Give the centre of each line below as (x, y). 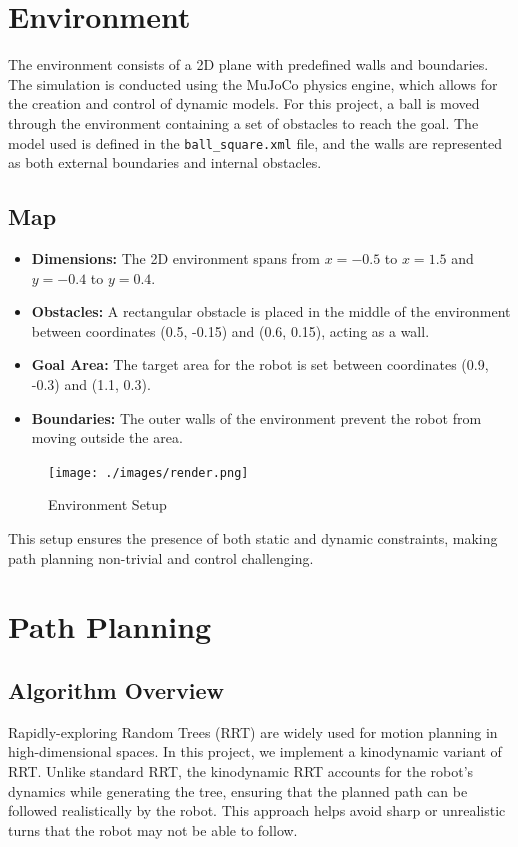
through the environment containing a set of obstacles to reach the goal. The (243, 122)
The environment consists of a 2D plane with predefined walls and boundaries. (248, 64)
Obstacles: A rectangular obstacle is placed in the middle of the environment (271, 311)
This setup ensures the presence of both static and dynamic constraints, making (253, 537)
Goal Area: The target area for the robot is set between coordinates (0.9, (260, 364)
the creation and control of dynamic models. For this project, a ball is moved (244, 103)
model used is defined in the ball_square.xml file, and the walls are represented (255, 142)
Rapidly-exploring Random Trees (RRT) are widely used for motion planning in (253, 731)
